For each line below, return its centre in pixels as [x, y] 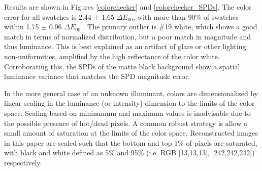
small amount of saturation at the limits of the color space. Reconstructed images [131, 133]
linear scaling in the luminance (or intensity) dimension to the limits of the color [129, 103]
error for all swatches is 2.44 [48, 16]
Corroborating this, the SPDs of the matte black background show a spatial [122, 66]
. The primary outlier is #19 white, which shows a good [170, 27]
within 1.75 [22, 27]
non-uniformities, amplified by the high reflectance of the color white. [112, 56]
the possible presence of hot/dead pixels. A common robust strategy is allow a [126, 123]
